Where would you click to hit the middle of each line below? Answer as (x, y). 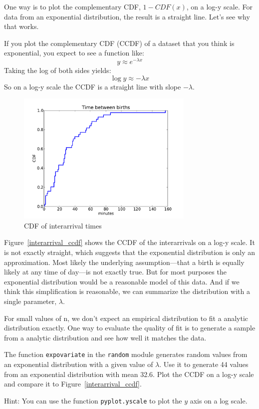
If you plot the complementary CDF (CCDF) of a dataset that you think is (119, 43)
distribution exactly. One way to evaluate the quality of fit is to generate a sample (130, 328)
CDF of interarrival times (63, 225)
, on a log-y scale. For (219, 6)
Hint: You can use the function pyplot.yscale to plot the (93, 400)
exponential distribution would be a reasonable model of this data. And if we (122, 281)
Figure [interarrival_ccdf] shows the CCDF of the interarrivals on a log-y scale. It (129, 242)
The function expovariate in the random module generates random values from (126, 354)
